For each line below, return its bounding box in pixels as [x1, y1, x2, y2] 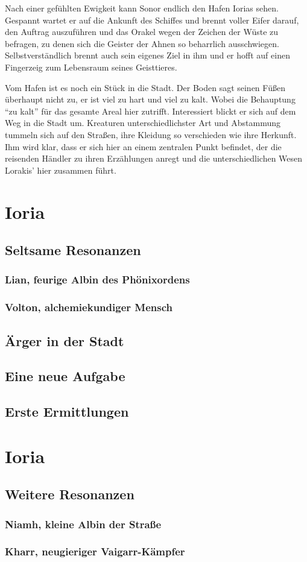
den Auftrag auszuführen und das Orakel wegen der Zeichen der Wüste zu [5, 25, 279, 38]
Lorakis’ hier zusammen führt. [5, 163, 116, 176]
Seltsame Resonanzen [5, 241, 141, 259]
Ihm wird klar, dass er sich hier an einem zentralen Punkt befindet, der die [5, 140, 282, 153]
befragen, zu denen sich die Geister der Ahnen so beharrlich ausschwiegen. [5, 37, 279, 49]
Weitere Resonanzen [5, 485, 135, 504]
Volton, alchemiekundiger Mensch [5, 300, 172, 315]
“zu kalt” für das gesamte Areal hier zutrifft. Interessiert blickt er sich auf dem [5, 104, 296, 117]
